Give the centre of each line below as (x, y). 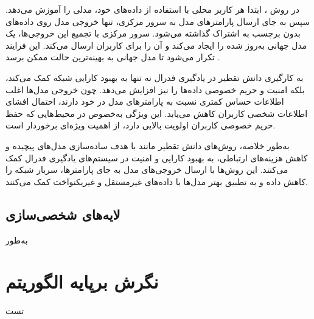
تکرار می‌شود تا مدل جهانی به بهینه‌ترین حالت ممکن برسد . (113, 57)
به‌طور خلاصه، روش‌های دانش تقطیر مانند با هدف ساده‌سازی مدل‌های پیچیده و (148, 145)
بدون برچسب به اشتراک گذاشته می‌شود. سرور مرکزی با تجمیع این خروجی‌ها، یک (153, 33)
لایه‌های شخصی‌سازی (63, 214)
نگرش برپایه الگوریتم (82, 282)
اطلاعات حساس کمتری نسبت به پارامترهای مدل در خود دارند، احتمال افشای (145, 101)
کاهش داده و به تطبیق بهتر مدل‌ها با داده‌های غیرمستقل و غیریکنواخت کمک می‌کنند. (157, 181)
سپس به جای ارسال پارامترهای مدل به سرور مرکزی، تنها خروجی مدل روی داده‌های (158, 21)
